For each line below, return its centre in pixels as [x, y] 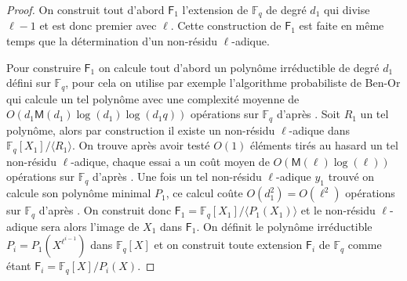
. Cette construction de [226, 25]
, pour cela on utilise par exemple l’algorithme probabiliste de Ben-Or [233, 83]
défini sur [29, 83]
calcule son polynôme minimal [79, 193]
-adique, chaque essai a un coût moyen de [170, 161]
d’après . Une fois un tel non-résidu [177, 177]
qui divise [347, 9]
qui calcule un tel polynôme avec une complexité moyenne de [153, 98]
